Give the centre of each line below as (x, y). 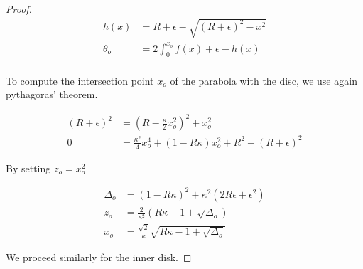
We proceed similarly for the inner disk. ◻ (99, 257)
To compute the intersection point (80, 80)
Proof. (19, 9)
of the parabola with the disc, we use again (264, 80)
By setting (28, 168)
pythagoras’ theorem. (52, 94)
